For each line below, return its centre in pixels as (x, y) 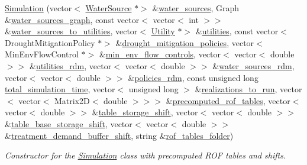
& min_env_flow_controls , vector (160, 54)
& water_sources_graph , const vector (72, 19)
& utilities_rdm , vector (70, 65)
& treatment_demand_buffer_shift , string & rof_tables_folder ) (119, 135)
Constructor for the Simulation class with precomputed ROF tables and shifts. (146, 155)
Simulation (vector (38, 8)
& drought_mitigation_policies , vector (185, 42)
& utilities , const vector (237, 31)
